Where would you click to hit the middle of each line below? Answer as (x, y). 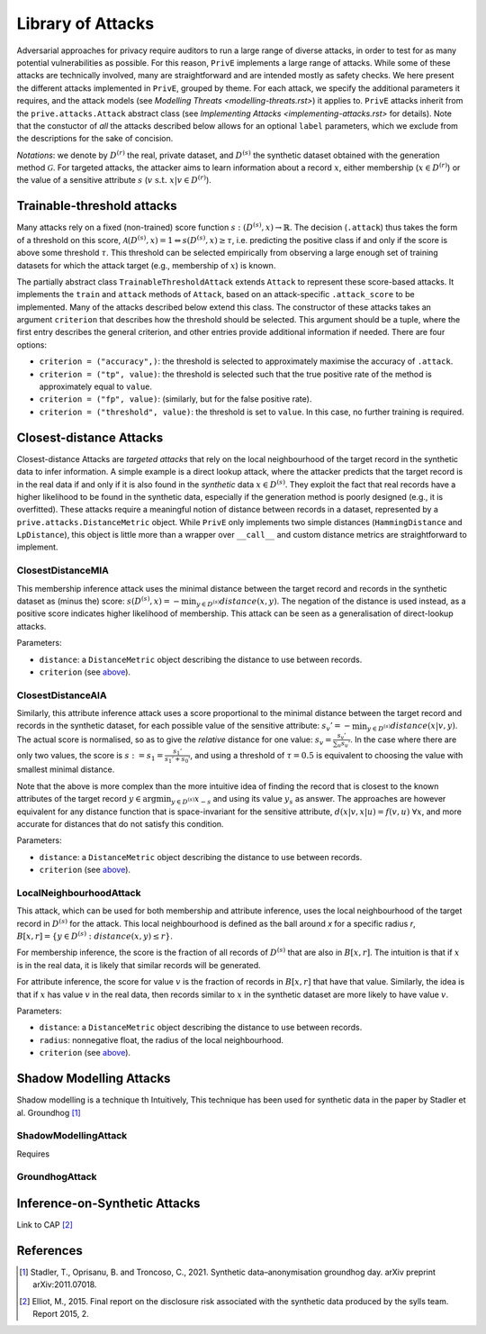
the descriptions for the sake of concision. (95, 139)
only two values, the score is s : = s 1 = (90, 756)
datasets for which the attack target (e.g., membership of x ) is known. (146, 265)
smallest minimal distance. (66, 769)
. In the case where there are (403, 740)
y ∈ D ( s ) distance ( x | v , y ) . (412, 727)
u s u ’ (344, 744)
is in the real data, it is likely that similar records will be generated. (139, 965)
